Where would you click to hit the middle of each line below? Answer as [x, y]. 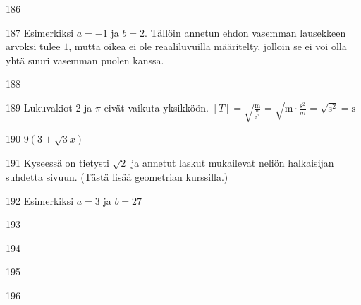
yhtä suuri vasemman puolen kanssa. [85, 60]
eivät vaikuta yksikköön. [156, 108]
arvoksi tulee [33, 46]
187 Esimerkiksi [40, 32]
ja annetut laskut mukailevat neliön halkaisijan [233, 163]
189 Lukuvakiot [39, 108]
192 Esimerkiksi [40, 200]
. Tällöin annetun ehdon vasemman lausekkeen [245, 32]
